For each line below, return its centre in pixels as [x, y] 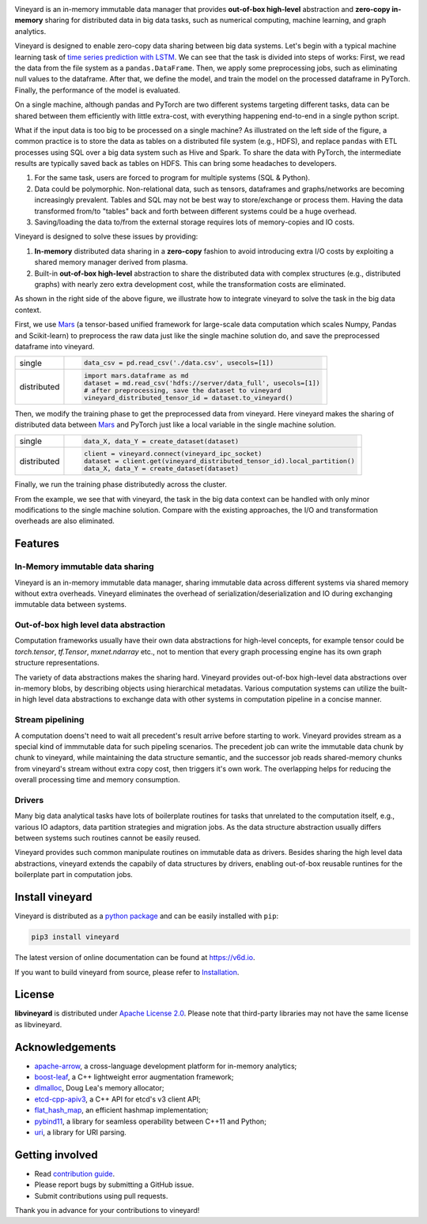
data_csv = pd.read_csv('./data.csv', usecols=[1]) [179, 363]
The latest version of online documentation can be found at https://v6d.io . [135, 958]
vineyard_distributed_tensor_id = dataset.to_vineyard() [188, 398]
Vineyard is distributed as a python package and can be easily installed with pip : [147, 916]
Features [37, 544]
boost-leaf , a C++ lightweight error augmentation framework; [134, 1077]
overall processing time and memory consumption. [98, 780]
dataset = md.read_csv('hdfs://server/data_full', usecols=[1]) [202, 383]
